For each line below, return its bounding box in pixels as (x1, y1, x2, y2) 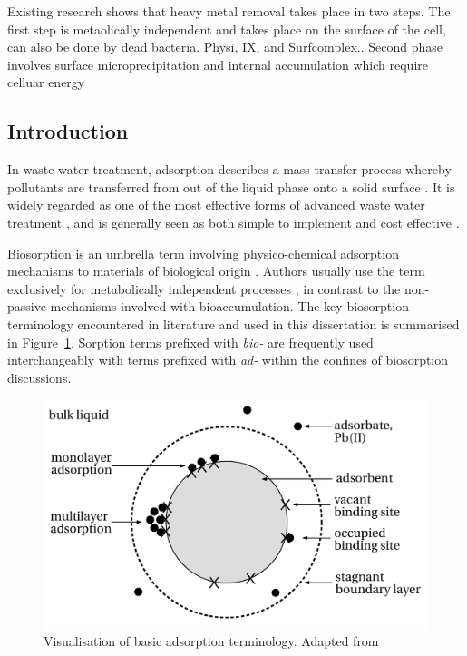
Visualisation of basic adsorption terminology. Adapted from (44, 632, 379, 651)
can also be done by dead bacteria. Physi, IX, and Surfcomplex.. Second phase (7, 37, 443, 56)
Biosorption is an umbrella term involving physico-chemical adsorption (7, 243, 399, 262)
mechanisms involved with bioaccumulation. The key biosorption (50, 297, 409, 316)
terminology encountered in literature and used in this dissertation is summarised (7, 314, 460, 333)
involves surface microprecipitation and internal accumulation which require (7, 54, 428, 73)
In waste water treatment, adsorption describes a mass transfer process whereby (7, 160, 452, 179)
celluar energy (7, 73, 85, 92)
